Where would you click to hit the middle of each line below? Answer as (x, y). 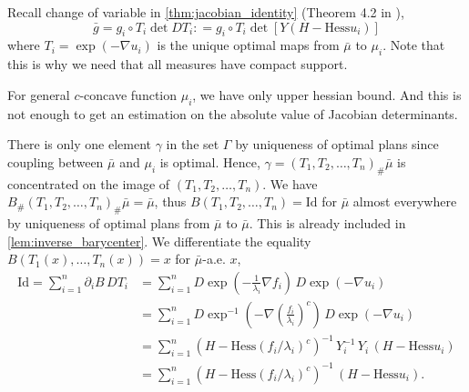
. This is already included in (327, 222)
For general (39, 94)
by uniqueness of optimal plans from (109, 222)
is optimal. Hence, (210, 161)
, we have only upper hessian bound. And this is (327, 94)
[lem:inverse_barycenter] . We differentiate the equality (159, 241)
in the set (193, 144)
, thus (170, 201)
